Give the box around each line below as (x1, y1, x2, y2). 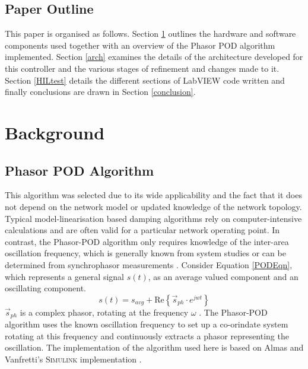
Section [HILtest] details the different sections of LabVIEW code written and (5, 74, 285, 86)
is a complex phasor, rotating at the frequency (20, 306, 189, 318)
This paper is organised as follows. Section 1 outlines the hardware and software (5, 27, 296, 40)
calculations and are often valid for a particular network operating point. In (5, 224, 280, 236)
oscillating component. (5, 282, 86, 294)
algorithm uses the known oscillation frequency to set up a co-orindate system (5, 318, 288, 330)
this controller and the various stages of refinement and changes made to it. (5, 62, 280, 74)
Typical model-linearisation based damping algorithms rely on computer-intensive (5, 212, 302, 224)
